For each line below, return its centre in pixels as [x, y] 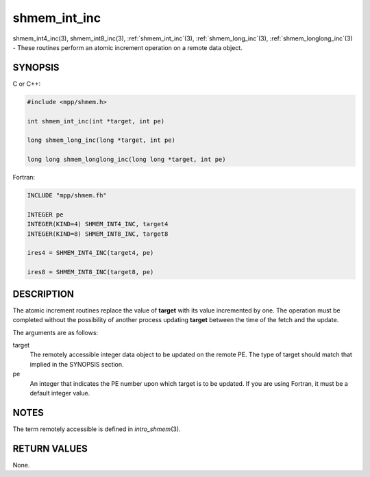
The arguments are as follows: [56, 332]
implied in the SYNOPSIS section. [77, 364]
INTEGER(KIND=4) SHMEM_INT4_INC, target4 [98, 224]
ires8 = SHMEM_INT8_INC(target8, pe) [90, 272]
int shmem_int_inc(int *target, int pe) [96, 121]
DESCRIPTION [44, 294]
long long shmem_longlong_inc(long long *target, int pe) [126, 160]
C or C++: [27, 84]
